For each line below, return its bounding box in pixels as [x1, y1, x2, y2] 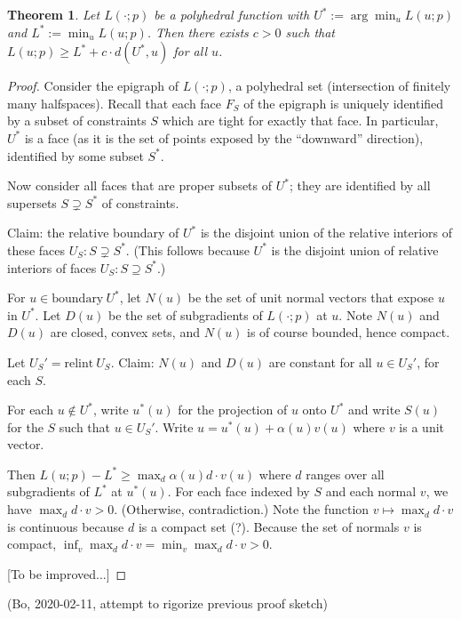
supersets [7, 193, 57, 212]
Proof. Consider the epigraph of [7, 76, 179, 95]
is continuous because [7, 517, 124, 535]
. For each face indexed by [167, 482, 310, 501]
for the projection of [178, 400, 288, 419]
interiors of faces [7, 258, 97, 277]
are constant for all [268, 352, 372, 371]
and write [347, 400, 401, 419]
